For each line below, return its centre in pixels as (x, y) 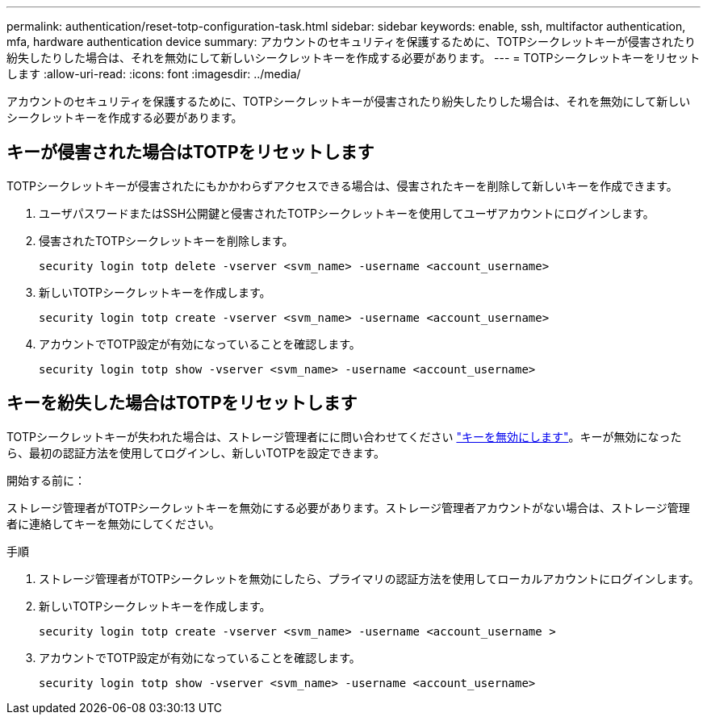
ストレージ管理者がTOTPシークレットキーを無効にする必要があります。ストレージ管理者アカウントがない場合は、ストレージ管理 (348, 507)
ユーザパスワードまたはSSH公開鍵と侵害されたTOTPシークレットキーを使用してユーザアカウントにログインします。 (347, 213)
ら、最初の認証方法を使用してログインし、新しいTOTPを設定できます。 (196, 452)
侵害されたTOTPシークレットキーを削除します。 (166, 240)
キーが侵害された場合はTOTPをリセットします (190, 152)
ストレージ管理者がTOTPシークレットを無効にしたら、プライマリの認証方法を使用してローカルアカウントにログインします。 (369, 578)
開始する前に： (46, 480)
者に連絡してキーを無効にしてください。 (113, 523)
